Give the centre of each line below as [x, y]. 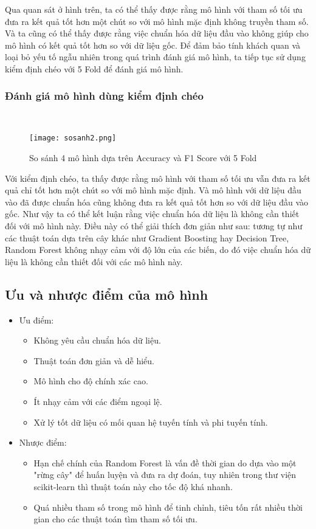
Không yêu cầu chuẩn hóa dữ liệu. [97, 340]
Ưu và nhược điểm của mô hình [107, 294]
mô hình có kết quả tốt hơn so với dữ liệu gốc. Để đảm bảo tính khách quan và [153, 45]
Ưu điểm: [36, 320]
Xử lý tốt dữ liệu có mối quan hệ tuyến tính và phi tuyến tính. [151, 422]
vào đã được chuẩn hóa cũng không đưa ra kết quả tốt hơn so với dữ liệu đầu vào [157, 202]
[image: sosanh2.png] [73, 138]
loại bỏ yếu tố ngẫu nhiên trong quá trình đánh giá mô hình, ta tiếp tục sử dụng [155, 57]
